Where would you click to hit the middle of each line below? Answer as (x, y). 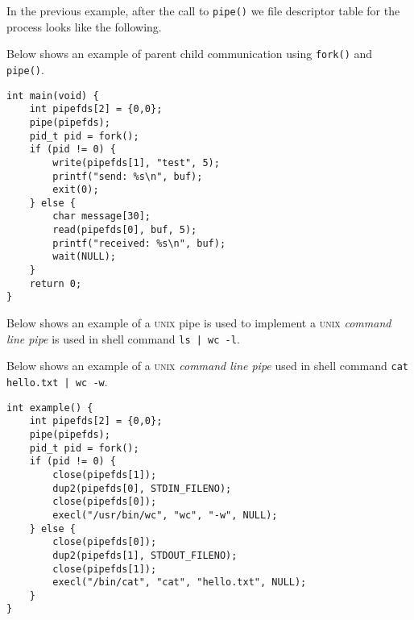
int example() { (50, 408)
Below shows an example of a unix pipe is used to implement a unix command (199, 323)
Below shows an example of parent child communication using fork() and (190, 54)
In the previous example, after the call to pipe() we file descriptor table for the (203, 10)
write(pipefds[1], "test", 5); (136, 162)
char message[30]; (101, 216)
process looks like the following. (84, 26)
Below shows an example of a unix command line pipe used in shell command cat (207, 366)
